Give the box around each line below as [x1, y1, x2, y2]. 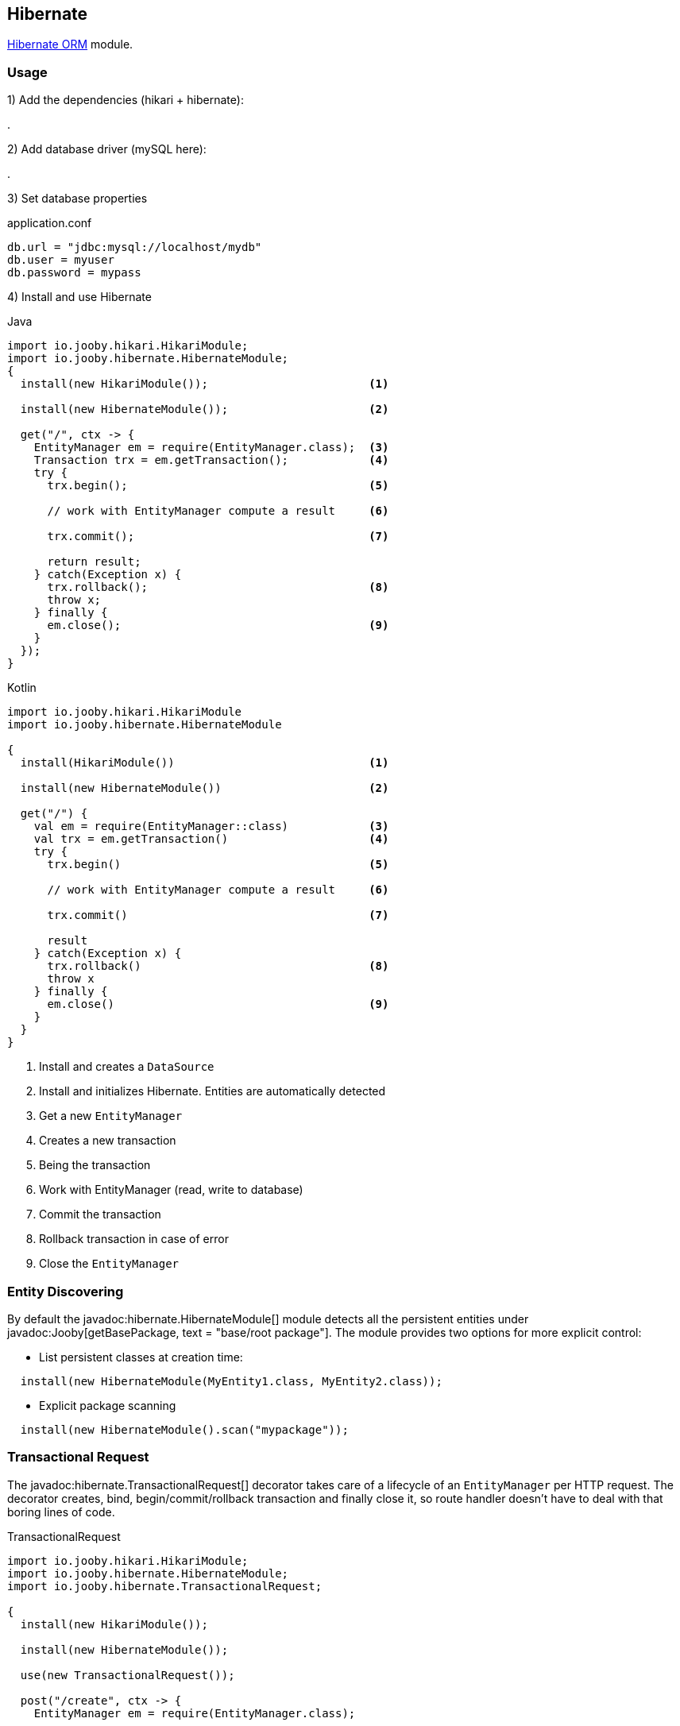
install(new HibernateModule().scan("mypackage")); [20, 1423, 349, 1436]
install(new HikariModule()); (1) [20, 377, 389, 391]
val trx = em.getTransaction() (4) [33, 832, 389, 846]
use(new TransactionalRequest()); [20, 1668, 235, 1682]
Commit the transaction [39, 1207, 161, 1222]
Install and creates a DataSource [39, 1060, 214, 1074]
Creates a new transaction [39, 1133, 176, 1148]
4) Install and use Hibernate [7, 290, 152, 304]
